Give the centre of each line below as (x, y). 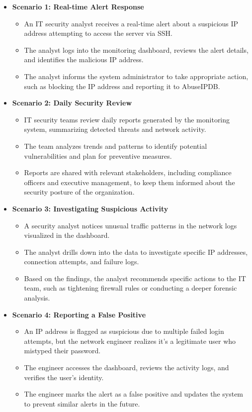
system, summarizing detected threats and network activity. (115, 129)
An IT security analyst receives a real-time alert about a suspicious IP (131, 23)
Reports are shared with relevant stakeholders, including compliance (128, 172)
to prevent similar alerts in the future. (82, 403)
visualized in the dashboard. (67, 235)
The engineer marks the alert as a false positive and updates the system (134, 394)
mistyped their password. (62, 351)
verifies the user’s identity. (64, 377)
